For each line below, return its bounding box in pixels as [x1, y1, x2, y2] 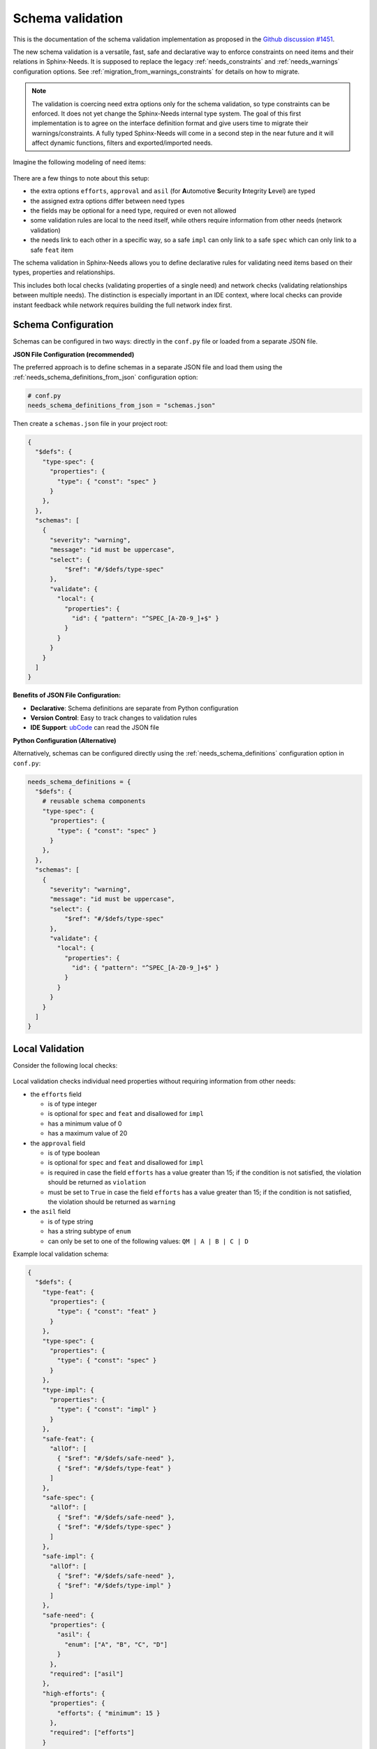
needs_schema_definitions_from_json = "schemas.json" [27, 401, 216, 409]
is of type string [47, 1217, 94, 1226]
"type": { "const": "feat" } [57, 1308, 157, 1315]
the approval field [30, 1139, 86, 1147]
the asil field [30, 1208, 71, 1216]
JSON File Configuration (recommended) [13, 350, 135, 358]
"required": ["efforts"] [50, 1729, 135, 1736]
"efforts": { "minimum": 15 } [57, 1709, 161, 1717]
